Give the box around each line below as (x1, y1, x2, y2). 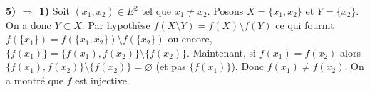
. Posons (207, 4, 244, 18)
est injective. (75, 72, 130, 87)
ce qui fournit (275, 17, 334, 32)
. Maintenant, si (187, 45, 256, 59)
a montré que (6, 72, 63, 87)
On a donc (6, 17, 51, 32)
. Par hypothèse (81, 17, 150, 32)
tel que (141, 4, 172, 18)
